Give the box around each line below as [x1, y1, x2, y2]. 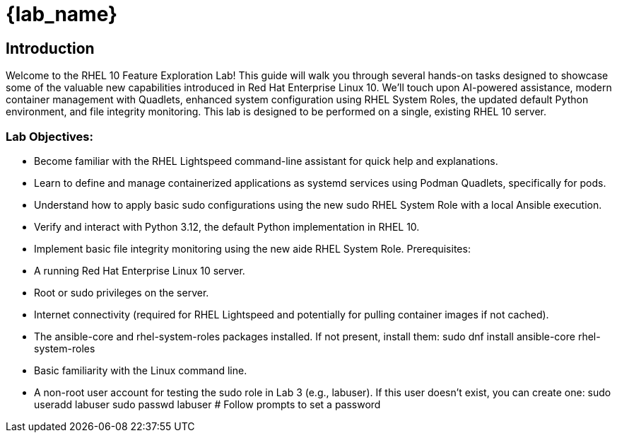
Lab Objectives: [6, 129, 93, 144]
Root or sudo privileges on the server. [34, 286, 209, 299]
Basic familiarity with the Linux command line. [34, 364, 247, 376]
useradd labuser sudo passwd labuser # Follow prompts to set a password [34, 398, 381, 410]
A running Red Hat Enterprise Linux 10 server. [34, 264, 245, 277]
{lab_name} [6, 2, 118, 26]
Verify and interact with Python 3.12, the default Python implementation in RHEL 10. [34, 220, 420, 233]
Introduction [6, 39, 95, 57]
